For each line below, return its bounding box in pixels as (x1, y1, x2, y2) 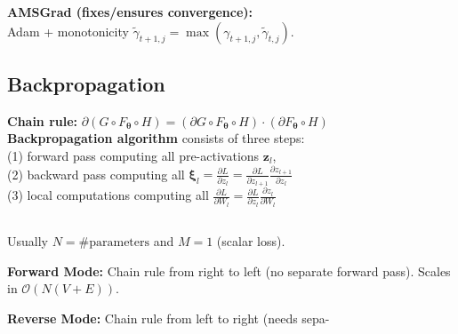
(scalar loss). (216, 232, 285, 250)
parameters (89, 236, 150, 250)
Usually (7, 232, 48, 250)
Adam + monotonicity (7, 21, 129, 40)
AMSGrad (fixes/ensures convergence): (7, 3, 253, 20)
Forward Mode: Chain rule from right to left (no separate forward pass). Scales (7, 261, 451, 280)
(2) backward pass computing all (7, 164, 185, 183)
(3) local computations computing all (7, 186, 209, 204)
